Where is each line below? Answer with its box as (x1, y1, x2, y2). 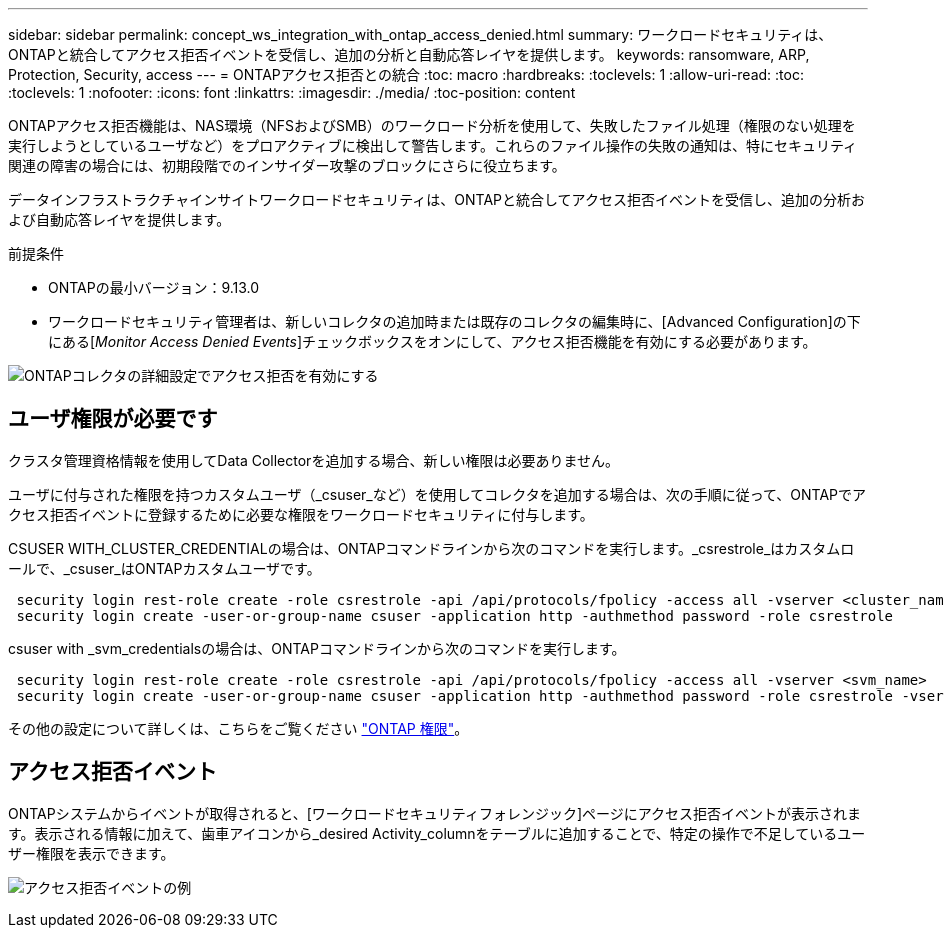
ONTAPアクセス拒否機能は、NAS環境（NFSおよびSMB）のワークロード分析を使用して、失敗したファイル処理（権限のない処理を (8, 117, 856, 134)
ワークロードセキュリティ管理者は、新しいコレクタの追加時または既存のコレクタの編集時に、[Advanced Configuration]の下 (48, 313, 861, 330)
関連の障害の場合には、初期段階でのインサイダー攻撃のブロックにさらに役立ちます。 (8, 157, 566, 174)
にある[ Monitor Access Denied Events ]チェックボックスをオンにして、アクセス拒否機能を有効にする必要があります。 (48, 333, 817, 350)
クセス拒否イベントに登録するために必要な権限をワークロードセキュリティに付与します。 (8, 505, 594, 523)
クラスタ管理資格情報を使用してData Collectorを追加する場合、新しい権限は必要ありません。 (8, 451, 619, 469)
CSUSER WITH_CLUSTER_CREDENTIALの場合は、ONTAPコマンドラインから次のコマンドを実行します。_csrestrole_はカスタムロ (8, 539, 855, 557)
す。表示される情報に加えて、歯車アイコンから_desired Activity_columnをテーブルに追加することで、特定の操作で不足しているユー (8, 824, 866, 842)
